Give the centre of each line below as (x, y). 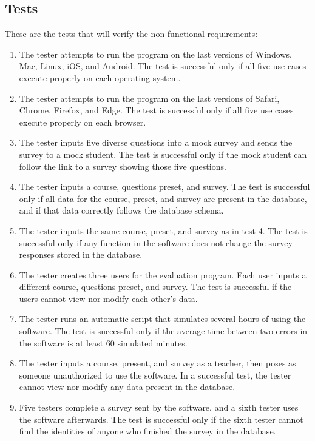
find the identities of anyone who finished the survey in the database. (147, 431)
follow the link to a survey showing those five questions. (123, 166)
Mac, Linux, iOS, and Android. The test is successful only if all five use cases (163, 66)
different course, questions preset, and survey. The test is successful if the (155, 287)
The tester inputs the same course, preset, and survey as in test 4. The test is (163, 230)
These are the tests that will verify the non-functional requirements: (131, 34)
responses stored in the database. (81, 254)
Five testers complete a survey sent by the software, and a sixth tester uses (159, 407)
